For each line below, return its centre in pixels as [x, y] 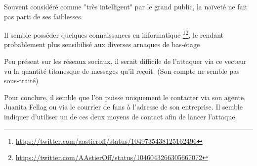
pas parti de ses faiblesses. [43, 16]
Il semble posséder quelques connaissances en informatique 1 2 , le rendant [114, 34]
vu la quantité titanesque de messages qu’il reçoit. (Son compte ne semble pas [122, 71]
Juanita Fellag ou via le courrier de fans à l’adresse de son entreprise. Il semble [123, 107]
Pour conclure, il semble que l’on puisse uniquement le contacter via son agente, [125, 97]
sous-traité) [21, 81]
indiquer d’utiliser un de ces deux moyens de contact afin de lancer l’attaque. [121, 116]
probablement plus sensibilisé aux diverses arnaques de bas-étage [102, 44]
